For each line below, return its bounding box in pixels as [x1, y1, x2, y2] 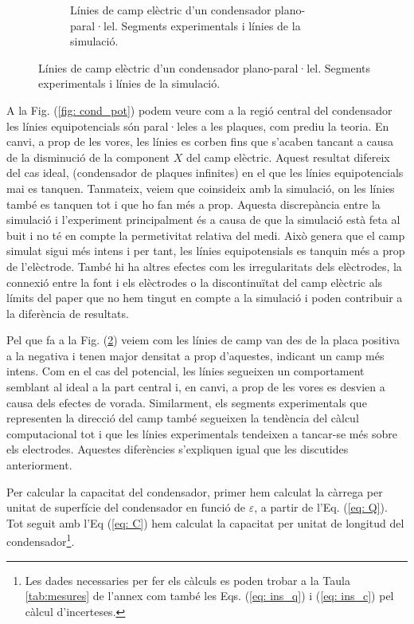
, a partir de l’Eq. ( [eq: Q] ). [254, 499, 388, 516]
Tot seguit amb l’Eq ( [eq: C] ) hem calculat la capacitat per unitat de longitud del [6, 514, 404, 531]
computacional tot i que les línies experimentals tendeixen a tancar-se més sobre [6, 425, 397, 442]
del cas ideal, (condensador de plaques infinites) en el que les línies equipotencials [6, 164, 404, 181]
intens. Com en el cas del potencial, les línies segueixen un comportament [6, 363, 365, 379]
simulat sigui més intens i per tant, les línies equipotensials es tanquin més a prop [6, 242, 405, 259]
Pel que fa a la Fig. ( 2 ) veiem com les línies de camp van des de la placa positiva [6, 332, 400, 348]
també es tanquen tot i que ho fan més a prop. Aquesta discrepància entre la [6, 195, 381, 212]
